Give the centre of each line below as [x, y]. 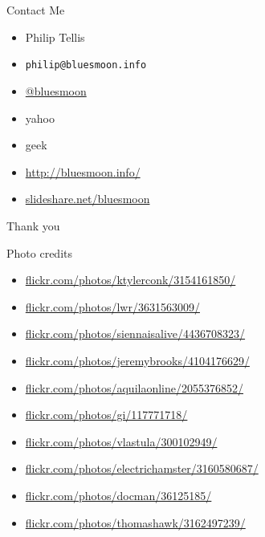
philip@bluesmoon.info [86, 65]
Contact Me [36, 10]
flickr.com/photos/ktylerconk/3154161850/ [130, 280]
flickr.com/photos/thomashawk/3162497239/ [135, 522]
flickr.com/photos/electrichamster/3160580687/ [142, 468]
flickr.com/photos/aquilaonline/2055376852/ [135, 387]
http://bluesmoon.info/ [83, 171]
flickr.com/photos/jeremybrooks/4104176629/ [137, 360]
